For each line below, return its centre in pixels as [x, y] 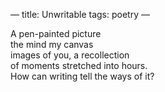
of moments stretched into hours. [79, 65]
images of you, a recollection [70, 55]
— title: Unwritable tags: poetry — [80, 14]
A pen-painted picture [56, 33]
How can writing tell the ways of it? [82, 76]
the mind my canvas [52, 44]
